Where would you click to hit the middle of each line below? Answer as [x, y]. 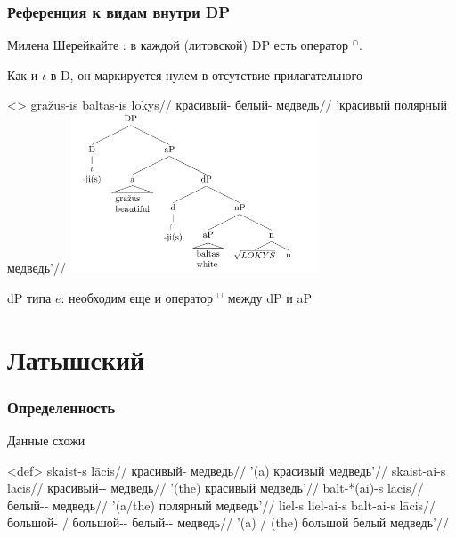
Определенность [61, 407]
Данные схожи [46, 440]
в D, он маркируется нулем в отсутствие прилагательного [206, 74]
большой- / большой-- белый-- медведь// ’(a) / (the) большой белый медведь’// [228, 522]
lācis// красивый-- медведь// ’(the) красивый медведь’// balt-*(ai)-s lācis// [216, 488]
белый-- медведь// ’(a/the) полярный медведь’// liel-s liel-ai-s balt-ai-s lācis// [222, 505]
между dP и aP [269, 297]
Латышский [76, 359]
